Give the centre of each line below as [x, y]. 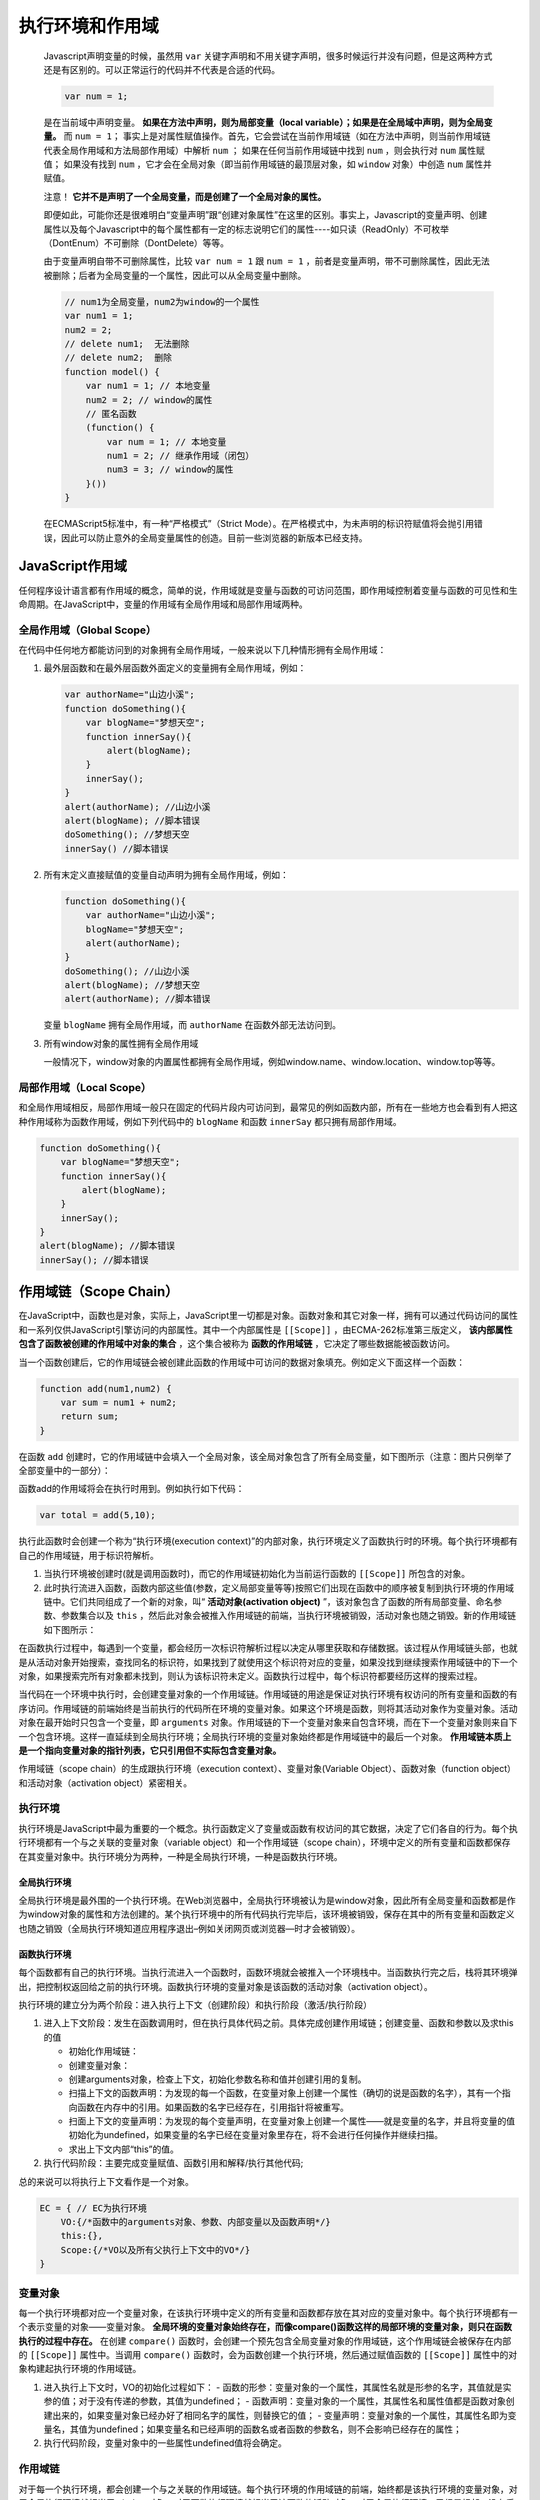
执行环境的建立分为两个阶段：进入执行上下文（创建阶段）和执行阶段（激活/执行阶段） [195, 2004]
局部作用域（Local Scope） [85, 1087]
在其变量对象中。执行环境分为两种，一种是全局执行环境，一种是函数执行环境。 [180, 1856]
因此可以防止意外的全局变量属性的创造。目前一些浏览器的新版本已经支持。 [214, 537]
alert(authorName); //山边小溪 [137, 806]
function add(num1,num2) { [105, 1388]
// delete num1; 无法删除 [127, 343]
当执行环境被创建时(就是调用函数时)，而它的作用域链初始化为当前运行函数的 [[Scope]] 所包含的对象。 [256, 1574]
